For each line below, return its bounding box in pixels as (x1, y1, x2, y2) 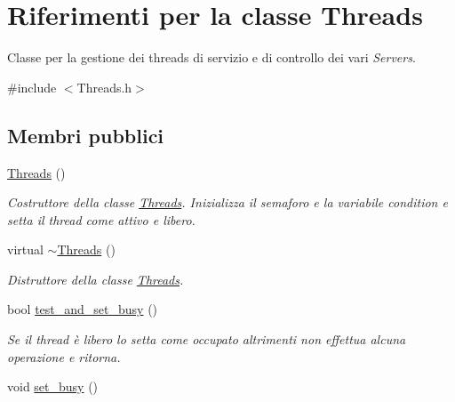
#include (7, 77, 57, 96)
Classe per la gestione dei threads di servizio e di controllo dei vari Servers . (7, 48, 416, 67)
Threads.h (76, 77, 132, 96)
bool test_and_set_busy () (7, 300, 158, 318)
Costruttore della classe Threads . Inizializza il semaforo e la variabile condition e (7, 193, 448, 212)
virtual (7, 240, 44, 259)
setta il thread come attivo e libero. (7, 210, 196, 229)
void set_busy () (7, 377, 99, 396)
